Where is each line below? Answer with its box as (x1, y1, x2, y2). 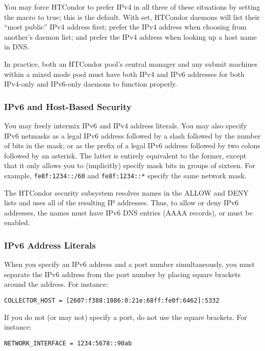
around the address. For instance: (4, 279, 109, 289)
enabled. (4, 217, 30, 228)
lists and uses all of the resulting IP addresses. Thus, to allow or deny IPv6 (4, 197, 239, 208)
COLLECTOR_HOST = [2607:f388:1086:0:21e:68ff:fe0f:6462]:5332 (4, 296, 220, 304)
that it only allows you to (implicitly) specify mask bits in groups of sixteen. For (4, 160, 255, 171)
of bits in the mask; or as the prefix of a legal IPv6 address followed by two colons (4, 140, 260, 151)
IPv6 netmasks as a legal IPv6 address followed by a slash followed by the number (4, 130, 261, 141)
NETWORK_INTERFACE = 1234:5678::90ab (4, 339, 132, 347)
